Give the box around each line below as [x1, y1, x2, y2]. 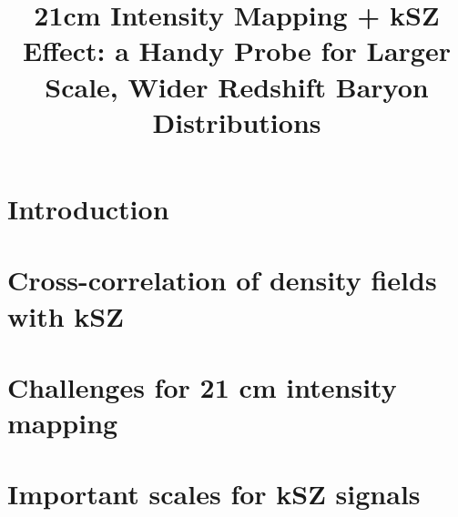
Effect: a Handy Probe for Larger [23, 32, 451, 69]
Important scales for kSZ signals [7, 475, 421, 512]
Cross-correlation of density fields [7, 261, 437, 299]
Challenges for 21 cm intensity [7, 368, 397, 405]
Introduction [7, 189, 169, 227]
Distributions [152, 103, 321, 140]
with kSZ [7, 297, 124, 334]
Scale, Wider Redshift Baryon [45, 67, 429, 105]
